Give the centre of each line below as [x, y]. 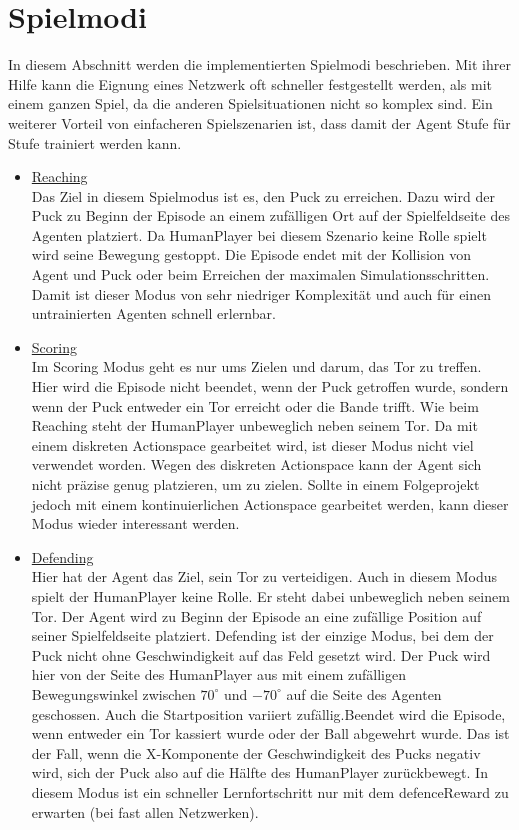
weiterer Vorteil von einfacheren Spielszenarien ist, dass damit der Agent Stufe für [259, 122]
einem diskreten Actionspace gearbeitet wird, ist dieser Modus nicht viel [252, 444]
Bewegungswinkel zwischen [113, 693]
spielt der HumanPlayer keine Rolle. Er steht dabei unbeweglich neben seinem [270, 595]
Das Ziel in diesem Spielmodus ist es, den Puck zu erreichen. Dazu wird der [263, 195]
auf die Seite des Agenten [364, 693]
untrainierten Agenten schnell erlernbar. [153, 313]
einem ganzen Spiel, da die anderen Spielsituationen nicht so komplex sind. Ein [250, 103]
